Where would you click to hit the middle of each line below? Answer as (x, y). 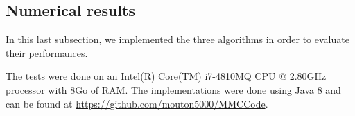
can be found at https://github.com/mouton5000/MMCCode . (137, 103)
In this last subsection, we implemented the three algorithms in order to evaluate (177, 39)
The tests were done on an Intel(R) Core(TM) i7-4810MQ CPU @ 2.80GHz (166, 76)
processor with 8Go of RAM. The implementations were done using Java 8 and (173, 89)
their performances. (47, 52)
